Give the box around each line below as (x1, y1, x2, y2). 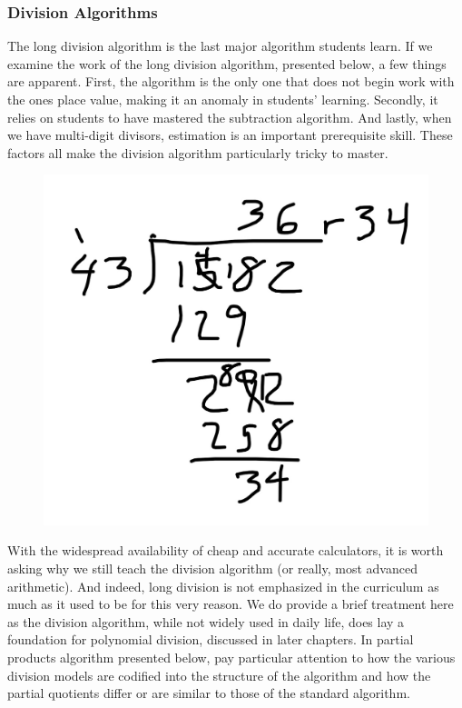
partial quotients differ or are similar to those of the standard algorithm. (7, 683, 410, 703)
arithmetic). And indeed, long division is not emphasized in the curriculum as (7, 576, 439, 595)
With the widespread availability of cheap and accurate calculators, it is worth (7, 541, 444, 560)
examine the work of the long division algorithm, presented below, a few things (7, 54, 447, 73)
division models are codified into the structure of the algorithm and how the (7, 665, 431, 684)
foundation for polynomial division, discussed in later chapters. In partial (7, 630, 414, 649)
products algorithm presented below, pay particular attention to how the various (7, 648, 456, 667)
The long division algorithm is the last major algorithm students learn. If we (7, 36, 433, 55)
